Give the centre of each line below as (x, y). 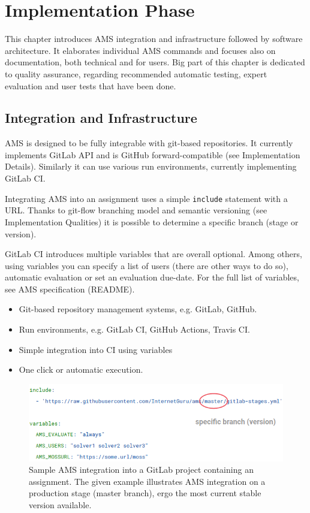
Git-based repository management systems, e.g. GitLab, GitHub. (138, 309)
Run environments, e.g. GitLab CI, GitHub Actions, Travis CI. (134, 329)
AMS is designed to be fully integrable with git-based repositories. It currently (149, 143)
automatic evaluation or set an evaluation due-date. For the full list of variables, (152, 277)
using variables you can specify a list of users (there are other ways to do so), (147, 265)
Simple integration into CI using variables (96, 349)
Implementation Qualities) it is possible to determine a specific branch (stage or (152, 221)
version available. (60, 504)
